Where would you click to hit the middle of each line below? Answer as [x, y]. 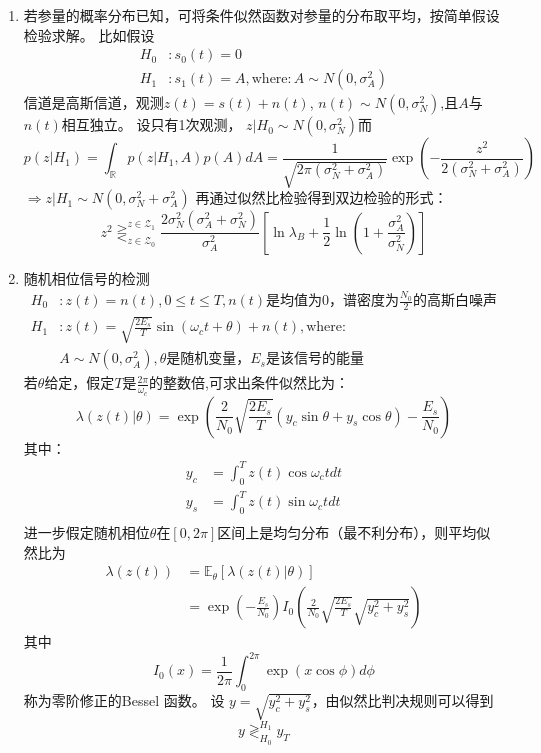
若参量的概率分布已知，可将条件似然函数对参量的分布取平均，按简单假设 [261, 15]
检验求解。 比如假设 [89, 34]
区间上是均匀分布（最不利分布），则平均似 [354, 531]
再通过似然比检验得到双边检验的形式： [321, 197]
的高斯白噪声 [455, 301]
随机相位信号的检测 [86, 277]
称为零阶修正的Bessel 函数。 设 [124, 700]
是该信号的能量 [314, 359]
